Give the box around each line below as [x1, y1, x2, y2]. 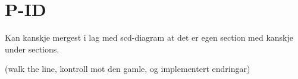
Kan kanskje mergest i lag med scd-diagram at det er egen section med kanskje [5, 31, 293, 44]
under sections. [5, 42, 59, 55]
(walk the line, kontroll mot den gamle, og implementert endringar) [5, 62, 250, 75]
